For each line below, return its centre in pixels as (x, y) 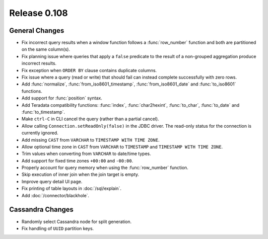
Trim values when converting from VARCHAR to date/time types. (86, 154)
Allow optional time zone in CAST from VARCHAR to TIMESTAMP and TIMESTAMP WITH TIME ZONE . (122, 147)
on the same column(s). (46, 49)
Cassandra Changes (41, 209)
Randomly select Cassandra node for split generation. (76, 222)
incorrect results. (39, 63)
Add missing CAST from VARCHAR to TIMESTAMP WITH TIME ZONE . (91, 140)
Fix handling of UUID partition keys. (58, 228)
